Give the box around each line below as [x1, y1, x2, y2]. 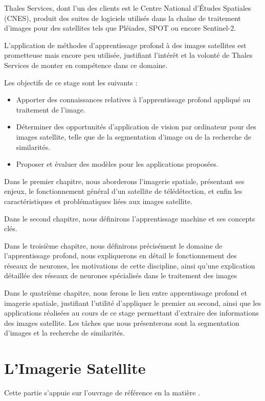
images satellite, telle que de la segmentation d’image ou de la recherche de [16, 131, 251, 142]
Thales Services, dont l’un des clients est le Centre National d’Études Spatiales [4, 3, 251, 13]
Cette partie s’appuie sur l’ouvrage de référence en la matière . [4, 387, 201, 398]
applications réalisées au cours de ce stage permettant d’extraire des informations [4, 307, 259, 318]
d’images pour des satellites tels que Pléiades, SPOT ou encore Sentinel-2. [4, 23, 236, 33]
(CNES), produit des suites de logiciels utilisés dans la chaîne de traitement [4, 12, 241, 23]
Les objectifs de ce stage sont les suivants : [4, 77, 138, 87]
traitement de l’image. [16, 104, 85, 115]
